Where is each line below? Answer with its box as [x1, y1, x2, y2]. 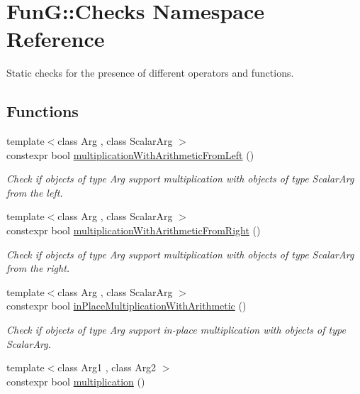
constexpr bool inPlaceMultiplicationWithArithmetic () [6, 298, 247, 313]
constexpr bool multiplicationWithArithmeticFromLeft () [6, 147, 254, 162]
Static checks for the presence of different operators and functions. [6, 65, 294, 80]
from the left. [6, 185, 63, 199]
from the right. [6, 261, 70, 275]
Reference [6, 24, 105, 53]
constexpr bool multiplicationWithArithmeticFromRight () [6, 223, 261, 238]
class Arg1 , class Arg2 [57, 360, 157, 375]
